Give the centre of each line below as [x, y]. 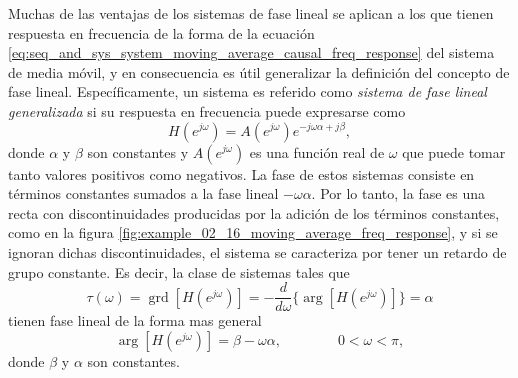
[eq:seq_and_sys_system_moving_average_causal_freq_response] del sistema [251, 52]
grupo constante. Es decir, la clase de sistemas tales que [179, 271]
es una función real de [317, 151]
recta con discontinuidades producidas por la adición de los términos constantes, [254, 212]
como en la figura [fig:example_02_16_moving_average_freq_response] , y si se [253, 232]
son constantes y [138, 151]
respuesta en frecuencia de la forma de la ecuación [161, 32]
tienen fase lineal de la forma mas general [135, 320]
